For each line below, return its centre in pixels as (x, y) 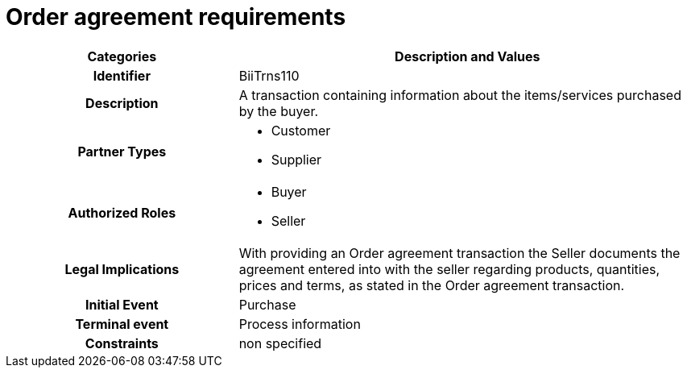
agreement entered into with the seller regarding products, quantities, (449, 269)
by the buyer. (279, 111)
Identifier (122, 75)
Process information (300, 324)
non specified (280, 343)
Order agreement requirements (176, 17)
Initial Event (122, 304)
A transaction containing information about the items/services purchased (460, 95)
